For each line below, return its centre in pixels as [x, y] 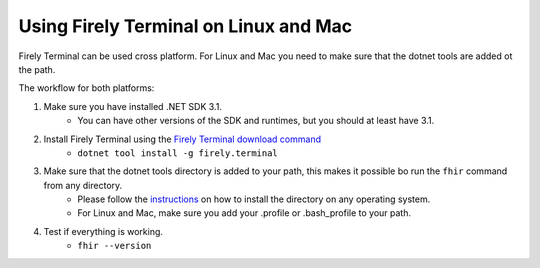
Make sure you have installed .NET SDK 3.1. [132, 106]
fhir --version [114, 246]
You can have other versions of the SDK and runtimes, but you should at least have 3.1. [256, 121]
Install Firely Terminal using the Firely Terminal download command [182, 139]
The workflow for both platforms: [86, 88]
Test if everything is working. [103, 231]
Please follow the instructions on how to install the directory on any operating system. [254, 199]
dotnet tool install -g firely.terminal [178, 153]
